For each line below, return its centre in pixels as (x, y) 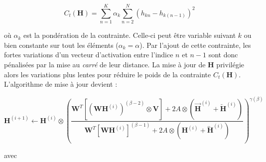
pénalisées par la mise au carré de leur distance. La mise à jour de (105, 64)
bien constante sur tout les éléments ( (61, 45)
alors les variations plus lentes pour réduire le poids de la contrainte (108, 74)
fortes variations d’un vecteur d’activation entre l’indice (89, 55)
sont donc (223, 55)
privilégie (230, 64)
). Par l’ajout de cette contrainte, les (195, 45)
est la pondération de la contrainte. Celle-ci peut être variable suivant (130, 35)
